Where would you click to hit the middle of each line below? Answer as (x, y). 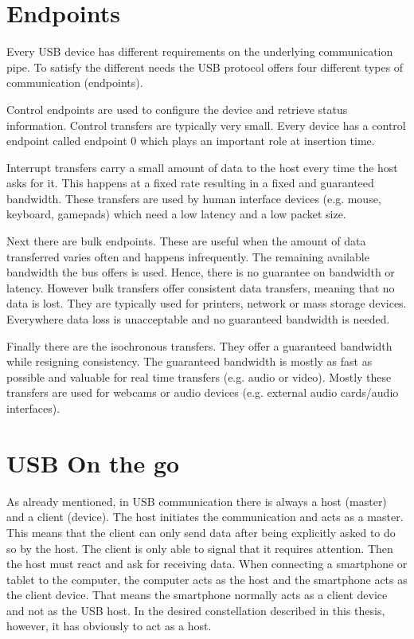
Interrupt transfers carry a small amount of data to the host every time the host (202, 167)
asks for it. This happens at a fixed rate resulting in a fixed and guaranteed (190, 183)
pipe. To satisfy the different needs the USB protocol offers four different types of (205, 67)
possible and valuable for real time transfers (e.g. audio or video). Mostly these (199, 376)
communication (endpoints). (75, 82)
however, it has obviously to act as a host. (109, 626)
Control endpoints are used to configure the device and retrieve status (177, 109)
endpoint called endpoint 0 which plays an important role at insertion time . (191, 141)
